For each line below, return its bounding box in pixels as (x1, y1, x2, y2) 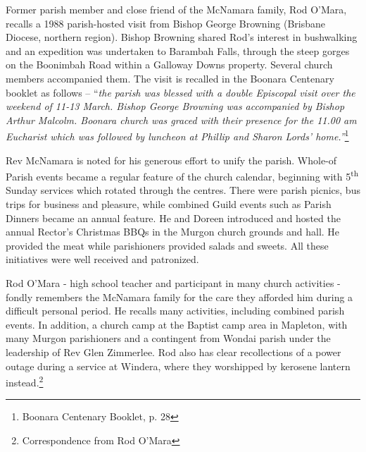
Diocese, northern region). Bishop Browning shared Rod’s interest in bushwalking (6, 30, 358, 44)
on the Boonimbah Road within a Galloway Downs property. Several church (6, 57, 333, 72)
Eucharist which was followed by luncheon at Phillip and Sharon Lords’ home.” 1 (6, 127, 349, 143)
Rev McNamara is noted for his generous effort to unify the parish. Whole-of (6, 152, 337, 167)
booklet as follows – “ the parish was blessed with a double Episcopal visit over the (6, 85, 355, 99)
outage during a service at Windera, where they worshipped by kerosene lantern (6, 358, 351, 373)
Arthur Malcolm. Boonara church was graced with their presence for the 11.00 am (6, 112, 357, 127)
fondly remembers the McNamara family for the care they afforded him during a (6, 289, 353, 304)
